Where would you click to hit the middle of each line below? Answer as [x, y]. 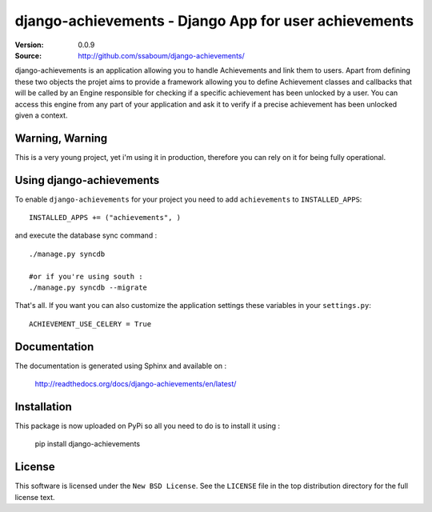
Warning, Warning [61, 138]
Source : [28, 55]
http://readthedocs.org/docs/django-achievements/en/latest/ [136, 384]
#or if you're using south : [86, 276]
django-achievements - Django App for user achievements [214, 21]
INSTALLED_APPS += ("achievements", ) [105, 218]
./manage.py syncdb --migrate [88, 288]
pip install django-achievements [87, 444]
